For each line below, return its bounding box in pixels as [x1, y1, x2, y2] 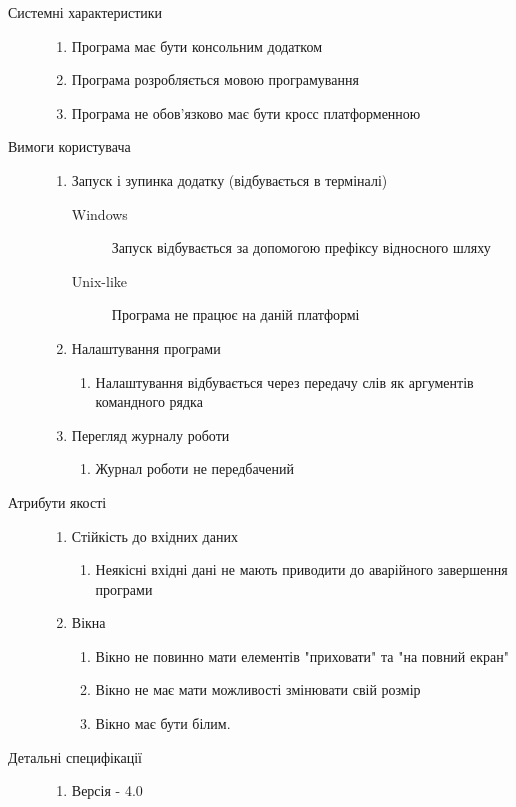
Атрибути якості [8, 491, 107, 512]
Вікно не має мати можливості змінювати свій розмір [95, 679, 421, 700]
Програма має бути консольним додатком [71, 35, 322, 56]
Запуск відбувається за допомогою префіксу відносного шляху [111, 237, 491, 258]
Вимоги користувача [8, 136, 131, 157]
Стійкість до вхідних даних [71, 525, 238, 546]
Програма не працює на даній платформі [111, 304, 360, 325]
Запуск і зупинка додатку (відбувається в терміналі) [71, 169, 388, 190]
